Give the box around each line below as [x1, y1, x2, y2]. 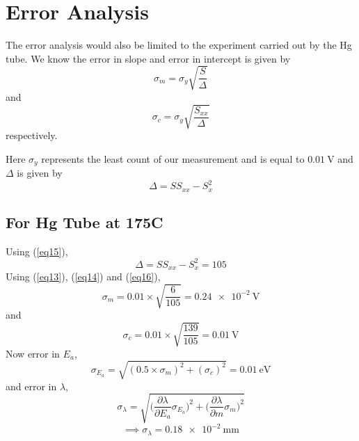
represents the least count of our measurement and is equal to [41, 151, 305, 166]
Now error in [6, 346, 60, 360]
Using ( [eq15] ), [6, 243, 68, 258]
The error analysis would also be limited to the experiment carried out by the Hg [6, 38, 352, 52]
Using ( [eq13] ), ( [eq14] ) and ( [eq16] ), [6, 269, 161, 284]
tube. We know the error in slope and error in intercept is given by [6, 51, 291, 65]
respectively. [6, 128, 58, 142]
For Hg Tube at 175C [6, 211, 163, 232]
